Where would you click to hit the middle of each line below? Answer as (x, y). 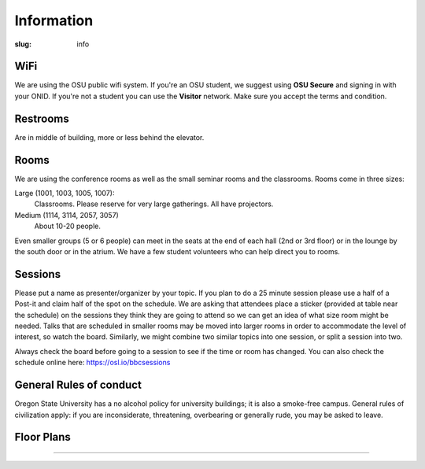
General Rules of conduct (78, 385)
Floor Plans (42, 437)
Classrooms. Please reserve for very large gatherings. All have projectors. (154, 204)
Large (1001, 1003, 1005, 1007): (65, 194)
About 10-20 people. (68, 226)
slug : (23, 44)
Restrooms (42, 118)
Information (54, 20)
